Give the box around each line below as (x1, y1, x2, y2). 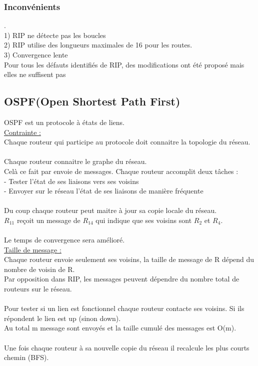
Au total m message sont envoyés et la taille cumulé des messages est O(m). (4, 322, 236, 333)
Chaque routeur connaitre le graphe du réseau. (4, 156, 147, 166)
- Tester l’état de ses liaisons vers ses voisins (4, 175, 139, 186)
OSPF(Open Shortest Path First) (4, 93, 180, 109)
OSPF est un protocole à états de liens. (4, 116, 124, 127)
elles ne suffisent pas (4, 69, 66, 79)
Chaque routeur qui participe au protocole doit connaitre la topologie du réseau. (4, 136, 250, 147)
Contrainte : (4, 126, 41, 137)
